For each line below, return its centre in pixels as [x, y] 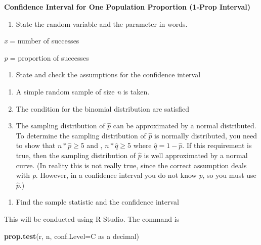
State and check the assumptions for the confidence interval [108, 75]
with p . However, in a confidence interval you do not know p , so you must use [136, 175]
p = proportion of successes [47, 57]
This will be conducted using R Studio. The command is [92, 218]
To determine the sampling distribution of [81, 135]
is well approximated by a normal [196, 155]
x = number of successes [42, 41]
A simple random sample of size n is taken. [83, 91]
